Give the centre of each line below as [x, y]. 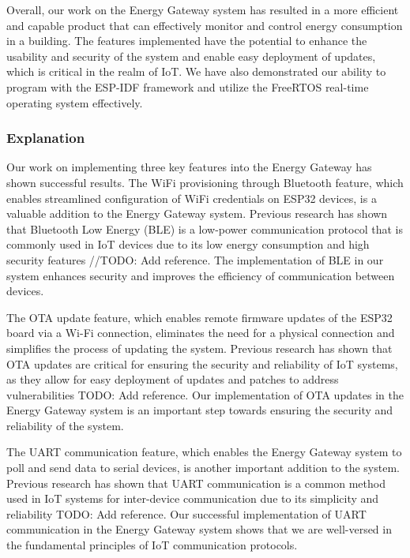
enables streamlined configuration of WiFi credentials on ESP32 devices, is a [192, 198]
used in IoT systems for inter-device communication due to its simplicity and [193, 498]
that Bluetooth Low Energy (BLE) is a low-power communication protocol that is [205, 228]
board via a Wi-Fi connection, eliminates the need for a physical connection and [201, 333]
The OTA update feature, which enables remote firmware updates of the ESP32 [199, 317]
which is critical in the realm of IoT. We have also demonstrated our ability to [196, 71]
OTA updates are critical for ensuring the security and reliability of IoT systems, [202, 363]
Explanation [46, 138]
